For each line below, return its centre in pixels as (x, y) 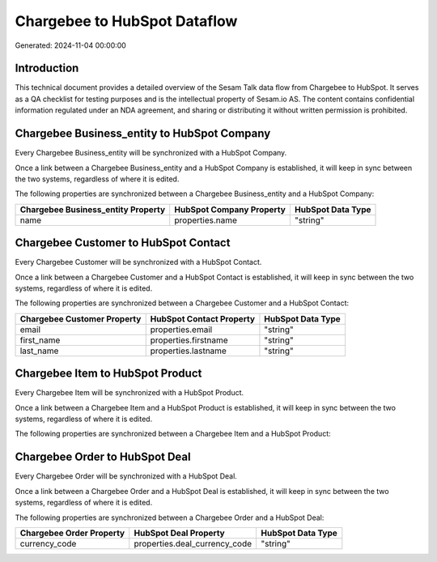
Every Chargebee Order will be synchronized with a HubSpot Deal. (126, 476)
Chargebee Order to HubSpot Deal (103, 457)
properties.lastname (188, 351)
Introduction (47, 68)
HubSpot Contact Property (202, 318)
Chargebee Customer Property (81, 318)
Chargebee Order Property (72, 533)
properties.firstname (189, 340)
